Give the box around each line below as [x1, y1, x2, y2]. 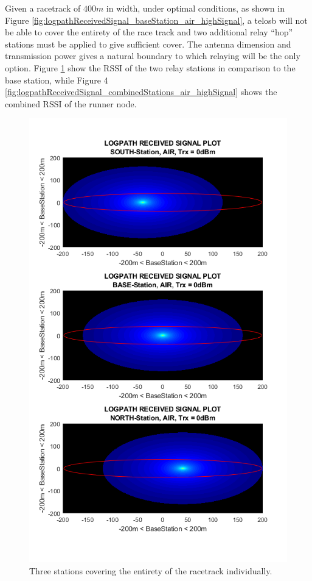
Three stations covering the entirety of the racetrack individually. [29, 564, 272, 577]
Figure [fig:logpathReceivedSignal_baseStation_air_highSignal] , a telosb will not [5, 13, 308, 26]
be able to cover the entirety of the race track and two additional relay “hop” [5, 26, 293, 38]
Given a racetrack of [5, 2, 81, 14]
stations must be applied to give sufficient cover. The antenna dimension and [5, 37, 291, 50]
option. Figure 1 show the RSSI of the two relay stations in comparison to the [5, 61, 296, 74]
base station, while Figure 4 [5, 73, 108, 86]
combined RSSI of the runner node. [5, 97, 137, 110]
